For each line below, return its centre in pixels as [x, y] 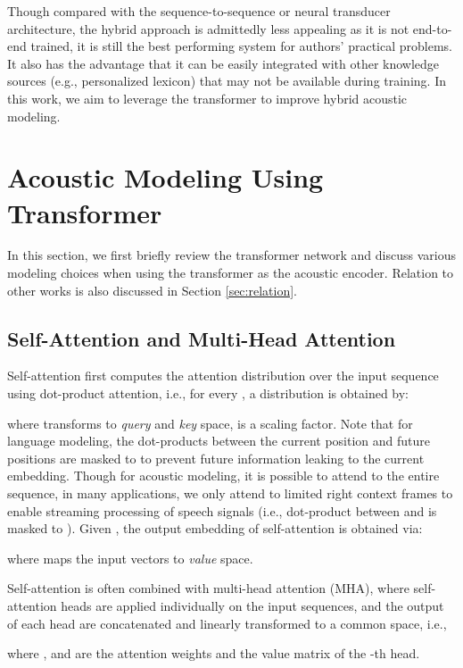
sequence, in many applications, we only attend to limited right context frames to [230, 493]
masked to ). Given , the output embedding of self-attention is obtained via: [215, 528]
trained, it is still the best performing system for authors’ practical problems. [241, 46]
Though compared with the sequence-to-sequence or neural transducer [199, 11]
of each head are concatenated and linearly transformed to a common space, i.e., [227, 623]
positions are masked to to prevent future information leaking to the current [216, 458]
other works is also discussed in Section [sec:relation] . [152, 290]
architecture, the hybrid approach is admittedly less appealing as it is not [208, 28]
